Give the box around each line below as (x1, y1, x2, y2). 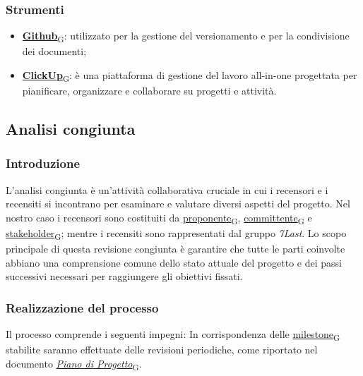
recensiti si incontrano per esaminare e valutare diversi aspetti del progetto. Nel (6, 196, 350, 211)
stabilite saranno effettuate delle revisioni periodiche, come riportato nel (6, 342, 318, 357)
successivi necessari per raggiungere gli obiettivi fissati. (6, 269, 243, 284)
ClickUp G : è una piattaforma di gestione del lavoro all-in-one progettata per (22, 67, 357, 84)
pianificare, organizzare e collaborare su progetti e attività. (22, 83, 277, 98)
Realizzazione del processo (6, 298, 159, 316)
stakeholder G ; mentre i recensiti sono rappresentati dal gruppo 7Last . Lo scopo (6, 225, 347, 242)
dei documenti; (22, 44, 87, 59)
